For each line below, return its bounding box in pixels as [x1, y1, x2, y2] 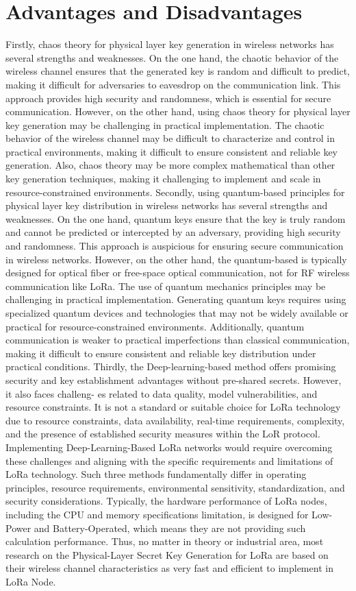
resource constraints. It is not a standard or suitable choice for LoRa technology [5, 400, 341, 414]
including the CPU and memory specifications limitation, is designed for [5, 507, 309, 521]
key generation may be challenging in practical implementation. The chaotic [5, 117, 325, 132]
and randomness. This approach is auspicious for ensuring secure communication [5, 239, 344, 253]
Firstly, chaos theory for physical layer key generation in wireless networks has [5, 37, 334, 51]
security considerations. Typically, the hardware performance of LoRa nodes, [5, 494, 327, 508]
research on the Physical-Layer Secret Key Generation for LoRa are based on [5, 547, 329, 562]
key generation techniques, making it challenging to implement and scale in [5, 171, 321, 186]
